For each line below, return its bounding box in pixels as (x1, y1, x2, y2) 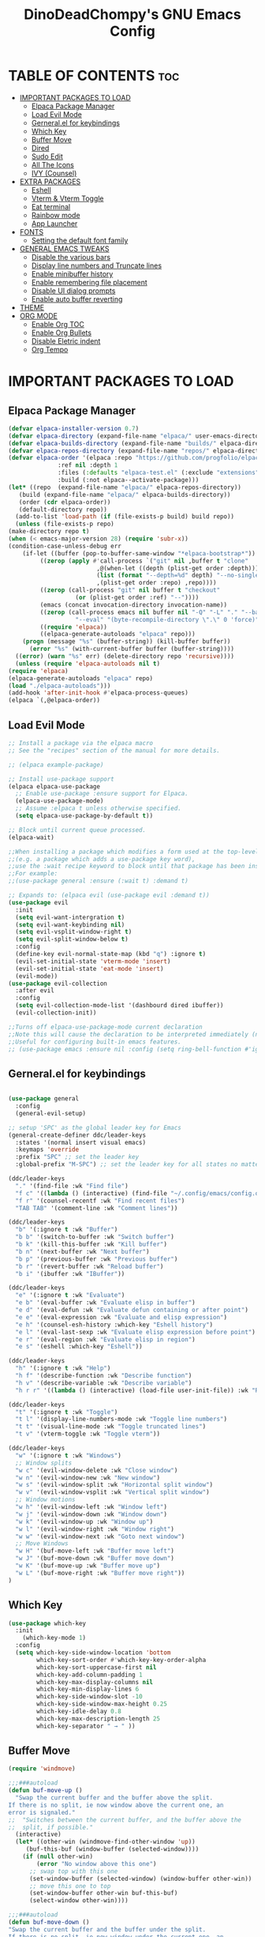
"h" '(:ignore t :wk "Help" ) (15, 1364, 111, 1372)
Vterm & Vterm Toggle (31, 194, 104, 203)
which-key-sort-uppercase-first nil (36, 1663, 157, 1672)
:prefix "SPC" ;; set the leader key (15, 1153, 140, 1161)
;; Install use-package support (8, 775, 114, 783)
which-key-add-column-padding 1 (36, 1671, 144, 1679)
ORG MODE (19, 310, 58, 321)
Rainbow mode (31, 210, 80, 220)
